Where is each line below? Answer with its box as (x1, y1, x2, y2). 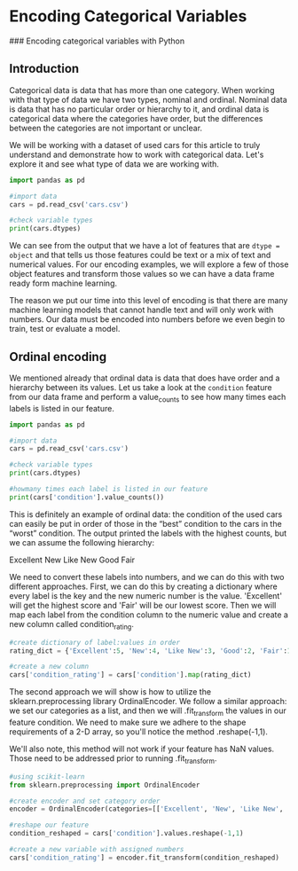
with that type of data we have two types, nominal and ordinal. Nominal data (9, 94, 288, 105)
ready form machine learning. (9, 278, 118, 289)
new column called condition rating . (9, 618, 135, 632)
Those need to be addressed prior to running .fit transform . (9, 752, 217, 765)
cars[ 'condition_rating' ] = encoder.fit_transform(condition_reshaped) (9, 853, 279, 862)
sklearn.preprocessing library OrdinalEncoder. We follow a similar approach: (9, 696, 287, 707)
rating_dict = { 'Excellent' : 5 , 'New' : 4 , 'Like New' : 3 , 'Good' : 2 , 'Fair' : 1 (9, 646, 292, 655)
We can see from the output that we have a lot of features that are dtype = (9, 240, 280, 251)
